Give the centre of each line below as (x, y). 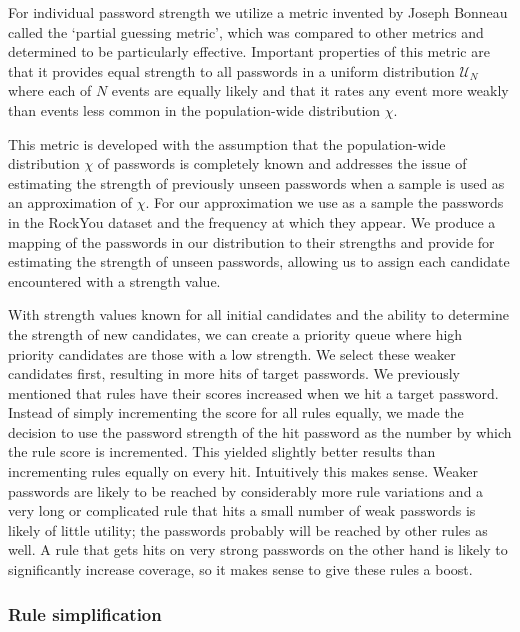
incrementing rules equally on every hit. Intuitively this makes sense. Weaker (243, 471)
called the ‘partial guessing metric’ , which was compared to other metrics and (246, 31)
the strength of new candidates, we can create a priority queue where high (235, 333)
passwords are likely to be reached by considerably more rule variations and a (246, 490)
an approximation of (70, 202)
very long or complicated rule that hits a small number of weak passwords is (242, 510)
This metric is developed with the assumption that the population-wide (227, 143)
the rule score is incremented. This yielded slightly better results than (222, 451)
